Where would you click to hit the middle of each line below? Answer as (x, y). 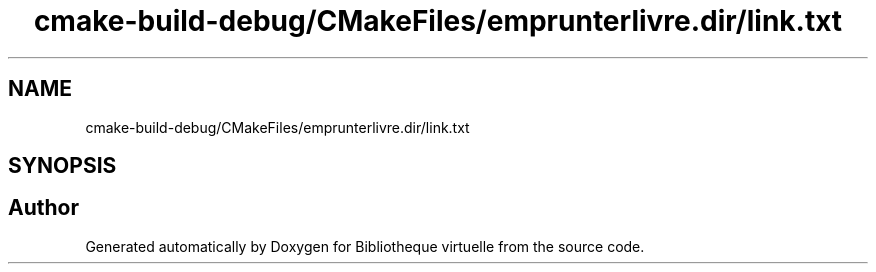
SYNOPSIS (62, 166)
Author (43, 208)
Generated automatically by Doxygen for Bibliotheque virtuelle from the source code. (365, 246)
